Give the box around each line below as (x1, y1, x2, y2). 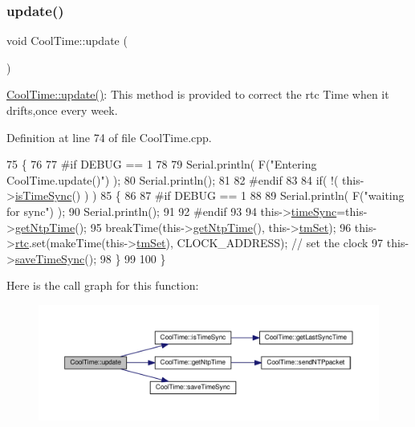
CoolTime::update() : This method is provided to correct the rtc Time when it (6, 86, 389, 103)
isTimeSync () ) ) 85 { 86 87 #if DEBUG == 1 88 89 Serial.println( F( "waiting (14, 187, 405, 204)
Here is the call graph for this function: (6, 277, 199, 294)
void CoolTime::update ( (6, 32, 128, 49)
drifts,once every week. (6, 102, 118, 118)
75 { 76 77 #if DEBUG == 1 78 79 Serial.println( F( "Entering (6, 156, 317, 173)
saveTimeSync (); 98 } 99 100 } (14, 250, 166, 266)
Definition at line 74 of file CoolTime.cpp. (6, 128, 212, 145)
